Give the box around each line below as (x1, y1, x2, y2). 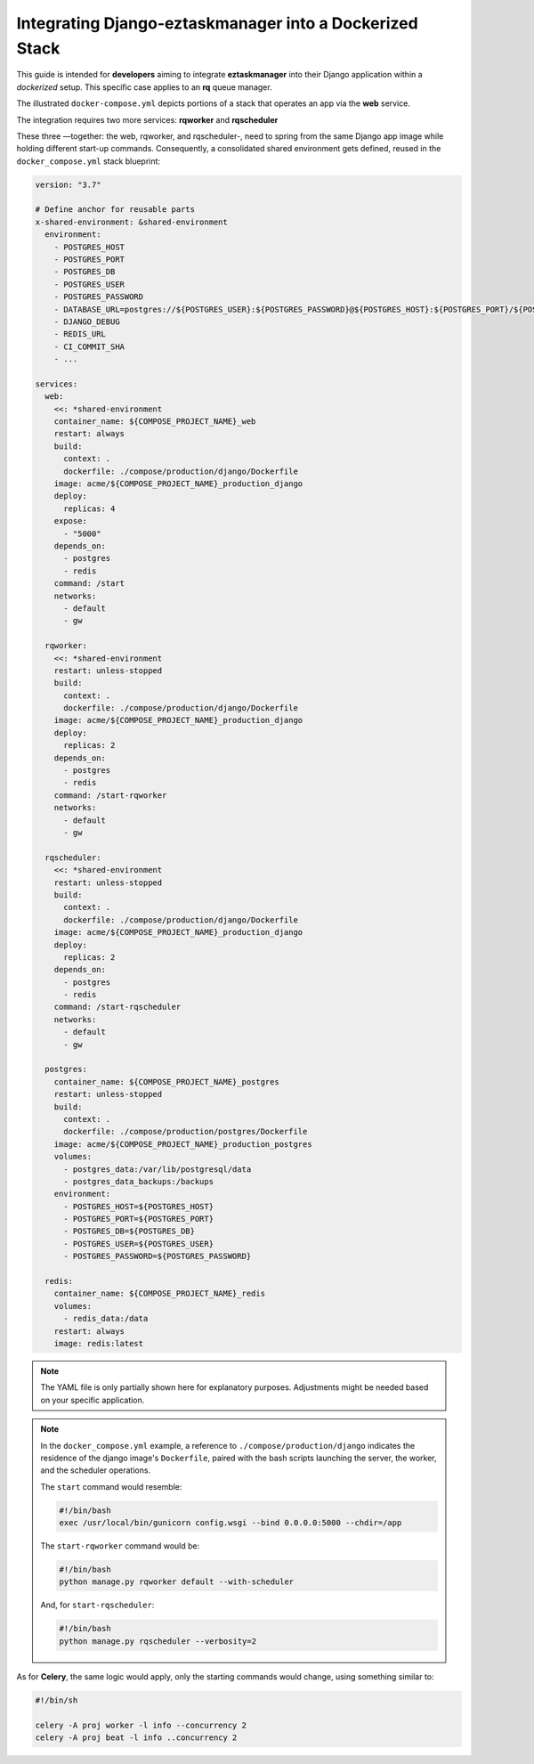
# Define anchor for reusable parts (35, 205, 196, 215)
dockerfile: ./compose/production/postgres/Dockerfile (63, 1126, 308, 1137)
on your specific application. (40, 1394, 145, 1405)
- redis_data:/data (63, 1313, 149, 1324)
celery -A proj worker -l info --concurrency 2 (35, 1719, 247, 1730)
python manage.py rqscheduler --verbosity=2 (59, 1636, 257, 1646)
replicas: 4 (63, 503, 116, 514)
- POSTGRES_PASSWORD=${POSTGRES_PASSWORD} (63, 1251, 252, 1262)
